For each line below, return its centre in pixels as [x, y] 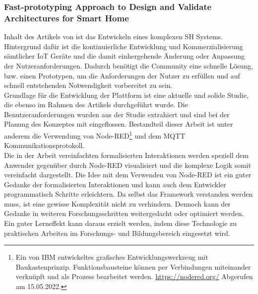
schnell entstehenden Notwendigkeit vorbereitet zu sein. [88, 85]
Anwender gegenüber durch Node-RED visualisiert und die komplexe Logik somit [128, 165]
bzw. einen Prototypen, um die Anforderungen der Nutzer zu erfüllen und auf [122, 75]
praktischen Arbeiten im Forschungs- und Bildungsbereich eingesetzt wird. [117, 233]
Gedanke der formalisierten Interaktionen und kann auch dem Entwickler [115, 184]
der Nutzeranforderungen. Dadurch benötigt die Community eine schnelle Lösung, [129, 65]
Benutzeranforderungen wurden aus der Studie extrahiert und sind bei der [117, 114]
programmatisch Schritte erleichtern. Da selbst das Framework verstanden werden [129, 194]
